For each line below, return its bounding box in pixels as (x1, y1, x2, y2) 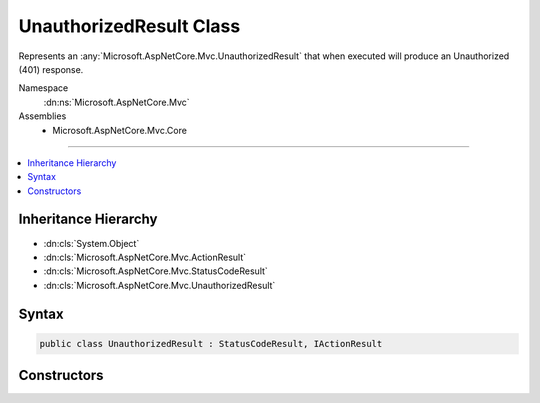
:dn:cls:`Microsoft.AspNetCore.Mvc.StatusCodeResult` (43, 265, 269, 277)
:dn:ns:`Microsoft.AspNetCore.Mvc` (43, 96, 190, 108)
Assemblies (18, 110, 67, 122)
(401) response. (18, 63, 84, 75)
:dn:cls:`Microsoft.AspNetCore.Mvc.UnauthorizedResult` (43, 279, 276, 291)
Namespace (18, 82, 69, 94)
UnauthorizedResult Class (18, 15, 241, 37)
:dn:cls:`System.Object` (43, 237, 140, 249)
